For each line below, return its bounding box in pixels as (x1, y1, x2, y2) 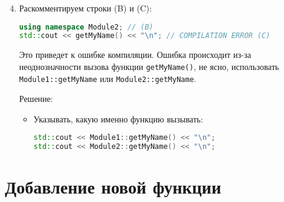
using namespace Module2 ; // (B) (19, 22, 153, 31)
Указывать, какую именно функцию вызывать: (33, 112, 203, 125)
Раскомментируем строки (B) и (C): (19, 2, 152, 14)
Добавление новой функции (5, 174, 222, 199)
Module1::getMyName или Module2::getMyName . (19, 72, 196, 84)
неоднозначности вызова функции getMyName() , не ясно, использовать (19, 60, 279, 72)
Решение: (19, 92, 53, 105)
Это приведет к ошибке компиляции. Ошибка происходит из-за (19, 48, 251, 61)
